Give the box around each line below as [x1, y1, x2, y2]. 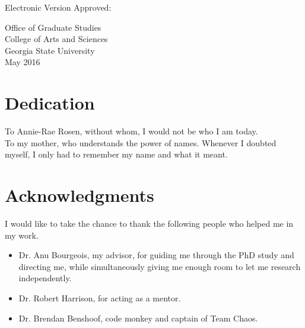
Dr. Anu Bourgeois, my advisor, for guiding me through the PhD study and [18, 249, 294, 261]
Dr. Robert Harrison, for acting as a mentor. [18, 291, 181, 304]
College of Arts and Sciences [5, 33, 108, 45]
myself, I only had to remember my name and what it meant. [5, 148, 228, 160]
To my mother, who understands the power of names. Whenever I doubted [5, 136, 277, 149]
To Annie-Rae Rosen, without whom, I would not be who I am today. [5, 125, 258, 137]
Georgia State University [5, 44, 95, 56]
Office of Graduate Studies [5, 21, 101, 33]
